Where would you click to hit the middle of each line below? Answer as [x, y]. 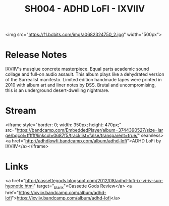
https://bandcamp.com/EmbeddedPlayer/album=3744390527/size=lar [90, 130]
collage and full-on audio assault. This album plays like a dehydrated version [85, 74]
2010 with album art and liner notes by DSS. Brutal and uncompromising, [81, 85]
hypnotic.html [19, 186]
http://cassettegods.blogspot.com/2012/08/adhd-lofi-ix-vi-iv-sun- [94, 181]
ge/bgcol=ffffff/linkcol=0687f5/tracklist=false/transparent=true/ [71, 136]
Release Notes [36, 55]
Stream [21, 111]
